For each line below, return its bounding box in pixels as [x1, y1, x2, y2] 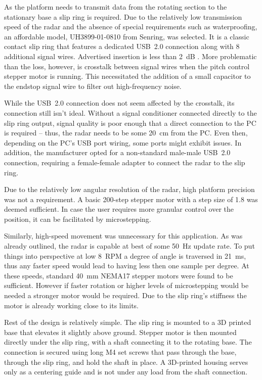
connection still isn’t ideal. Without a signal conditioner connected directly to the [4, 107, 257, 118]
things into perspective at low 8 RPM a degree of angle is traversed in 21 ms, [4, 250, 246, 261]
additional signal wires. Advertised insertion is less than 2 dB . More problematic [4, 51, 257, 61]
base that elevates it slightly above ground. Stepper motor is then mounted [4, 326, 237, 337]
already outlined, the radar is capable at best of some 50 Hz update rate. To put [4, 241, 255, 251]
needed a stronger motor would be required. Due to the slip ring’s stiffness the [4, 290, 247, 301]
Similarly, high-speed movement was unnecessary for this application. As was [4, 230, 243, 241]
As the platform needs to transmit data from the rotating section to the [4, 2, 227, 12]
